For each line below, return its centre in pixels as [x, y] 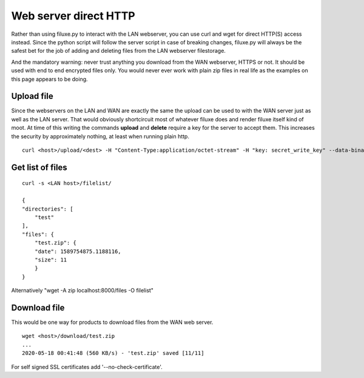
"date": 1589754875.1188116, [78, 251]
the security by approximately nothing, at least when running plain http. [100, 136]
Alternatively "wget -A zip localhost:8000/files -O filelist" [83, 291]
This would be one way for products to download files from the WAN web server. [112, 322]
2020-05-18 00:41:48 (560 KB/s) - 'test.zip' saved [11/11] [113, 353]
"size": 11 [51, 260]
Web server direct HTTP [73, 16]
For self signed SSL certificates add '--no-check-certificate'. [87, 366]
